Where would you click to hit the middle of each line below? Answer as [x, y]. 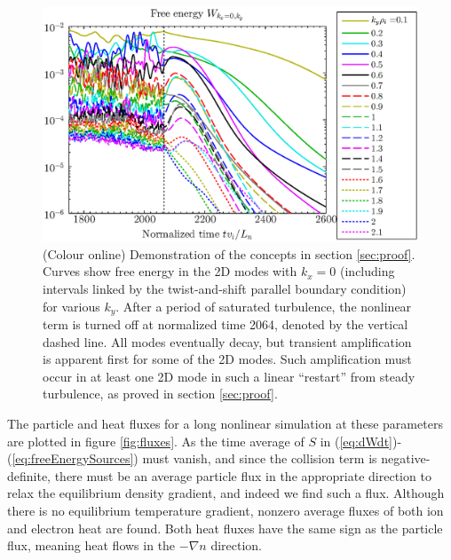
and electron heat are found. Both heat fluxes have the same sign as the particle [225, 528]
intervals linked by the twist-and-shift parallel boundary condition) [225, 288]
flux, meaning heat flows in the [91, 545]
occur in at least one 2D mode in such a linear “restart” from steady [229, 376]
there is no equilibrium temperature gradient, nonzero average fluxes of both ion [225, 510]
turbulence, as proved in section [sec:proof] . [160, 394]
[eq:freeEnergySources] [73, 458]
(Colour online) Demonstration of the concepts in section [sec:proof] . [229, 253]
